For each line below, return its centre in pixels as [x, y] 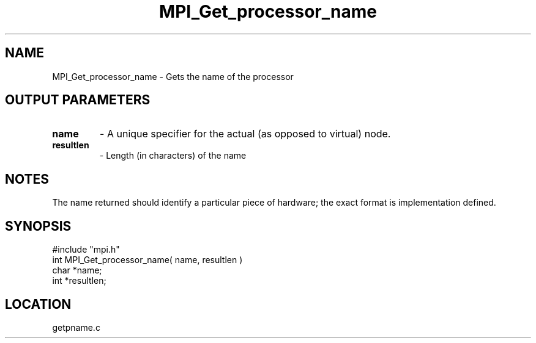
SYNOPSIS [38, 226]
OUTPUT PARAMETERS [78, 100]
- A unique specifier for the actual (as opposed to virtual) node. [245, 134]
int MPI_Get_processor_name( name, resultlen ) [147, 260]
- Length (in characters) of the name [173, 156]
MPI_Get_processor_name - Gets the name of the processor [173, 76]
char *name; [77, 270]
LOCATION [38, 304]
